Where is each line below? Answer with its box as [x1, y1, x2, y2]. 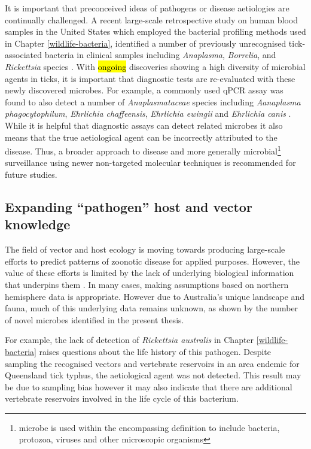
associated [5, 48, 42, 61]
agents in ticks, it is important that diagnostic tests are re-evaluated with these [5, 72, 295, 84]
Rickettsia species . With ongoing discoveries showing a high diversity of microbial [5, 60, 306, 72]
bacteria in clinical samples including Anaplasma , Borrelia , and [44, 48, 276, 61]
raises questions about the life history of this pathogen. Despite [39, 345, 271, 357]
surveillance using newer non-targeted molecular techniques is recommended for [5, 156, 296, 169]
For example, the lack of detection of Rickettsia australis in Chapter [5, 333, 254, 346]
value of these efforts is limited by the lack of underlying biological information [5, 266, 294, 279]
